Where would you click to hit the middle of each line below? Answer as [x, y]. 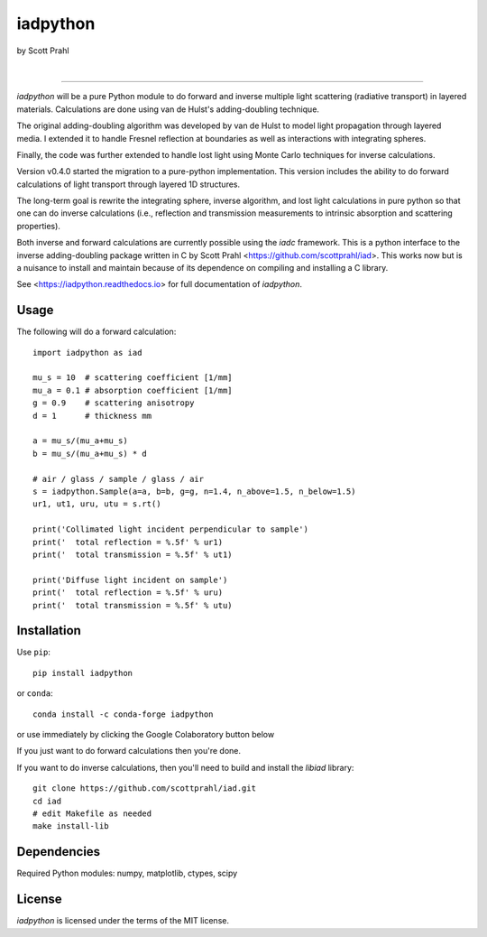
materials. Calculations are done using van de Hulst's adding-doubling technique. [168, 109]
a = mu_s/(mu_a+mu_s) [80, 441]
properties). [38, 226]
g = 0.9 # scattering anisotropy [114, 403]
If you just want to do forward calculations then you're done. [129, 751]
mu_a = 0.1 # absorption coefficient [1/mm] [133, 390]
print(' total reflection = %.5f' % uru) [128, 593]
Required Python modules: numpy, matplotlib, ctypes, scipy [127, 873]
